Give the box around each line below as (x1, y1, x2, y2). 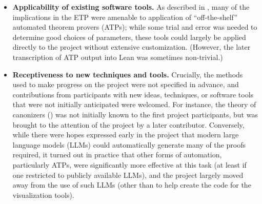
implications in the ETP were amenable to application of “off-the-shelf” (12, 11, 237, 22)
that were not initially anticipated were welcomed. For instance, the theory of (12, 99, 256, 110)
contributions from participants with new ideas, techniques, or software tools (12, 89, 254, 99)
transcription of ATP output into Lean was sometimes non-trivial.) (12, 51, 223, 62)
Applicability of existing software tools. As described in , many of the (12, 2, 250, 12)
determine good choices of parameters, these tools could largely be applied (12, 31, 246, 42)
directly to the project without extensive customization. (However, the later (12, 42, 251, 52)
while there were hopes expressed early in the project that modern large (12, 129, 239, 140)
